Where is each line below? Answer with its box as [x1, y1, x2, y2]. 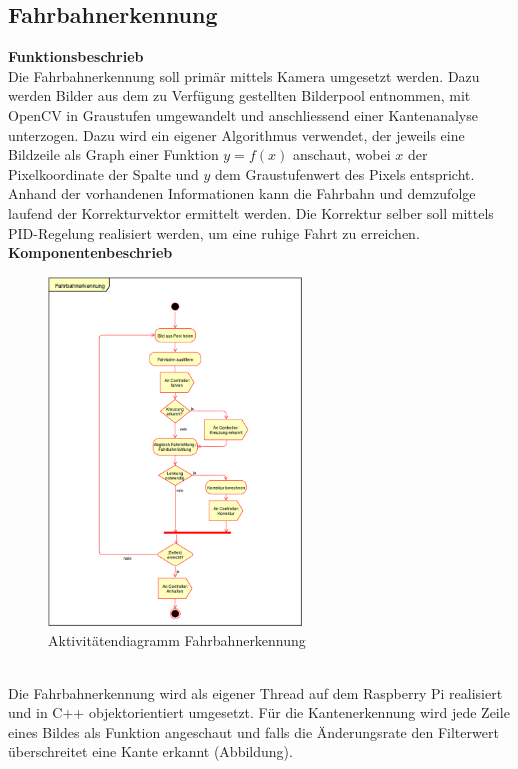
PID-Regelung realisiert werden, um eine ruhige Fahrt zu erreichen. [8, 222, 420, 243]
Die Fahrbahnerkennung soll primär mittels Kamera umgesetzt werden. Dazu [8, 65, 480, 86]
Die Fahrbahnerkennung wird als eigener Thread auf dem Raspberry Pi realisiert [8, 682, 503, 703]
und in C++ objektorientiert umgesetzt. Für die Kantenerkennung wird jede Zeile [8, 702, 510, 723]
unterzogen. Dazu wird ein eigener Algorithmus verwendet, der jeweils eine [8, 124, 465, 145]
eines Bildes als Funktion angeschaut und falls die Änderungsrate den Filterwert [8, 721, 499, 742]
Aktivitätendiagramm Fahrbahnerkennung [48, 629, 306, 650]
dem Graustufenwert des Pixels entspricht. [215, 163, 475, 184]
